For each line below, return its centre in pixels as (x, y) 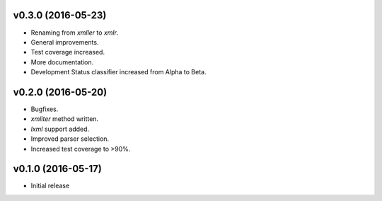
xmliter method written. (65, 119)
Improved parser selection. (70, 139)
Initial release (50, 186)
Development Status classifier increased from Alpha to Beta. (118, 72)
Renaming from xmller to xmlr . (75, 33)
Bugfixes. (45, 109)
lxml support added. (60, 129)
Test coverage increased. (68, 52)
